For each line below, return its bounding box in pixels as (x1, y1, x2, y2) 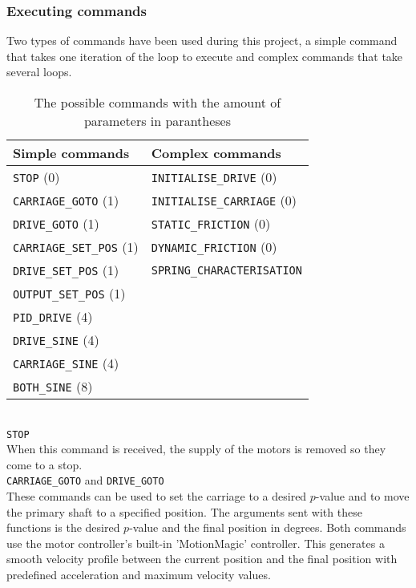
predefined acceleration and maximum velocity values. (6, 566, 271, 583)
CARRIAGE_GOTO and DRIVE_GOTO (6, 472, 164, 489)
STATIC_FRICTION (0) (151, 214, 271, 233)
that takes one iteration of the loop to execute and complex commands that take (6, 47, 403, 64)
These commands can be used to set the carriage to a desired (6, 488, 307, 505)
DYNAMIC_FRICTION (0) (151, 237, 277, 256)
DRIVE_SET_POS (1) (13, 261, 119, 279)
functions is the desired (6, 519, 120, 536)
